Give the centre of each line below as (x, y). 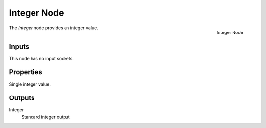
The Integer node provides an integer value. (54, 28)
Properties (26, 72)
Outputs (22, 98)
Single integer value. (30, 84)
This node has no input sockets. (41, 58)
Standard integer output (46, 117)
